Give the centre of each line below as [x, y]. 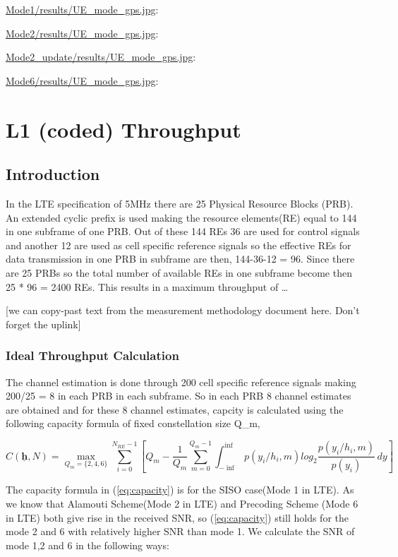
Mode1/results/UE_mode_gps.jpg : [82, 9]
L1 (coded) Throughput [123, 129]
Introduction [53, 174]
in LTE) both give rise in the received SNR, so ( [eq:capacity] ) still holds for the [177, 517]
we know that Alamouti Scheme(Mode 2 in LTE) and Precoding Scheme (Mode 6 [182, 503]
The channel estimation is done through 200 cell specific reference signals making [181, 382]
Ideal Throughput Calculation [92, 355]
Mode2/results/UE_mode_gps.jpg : [82, 33]
